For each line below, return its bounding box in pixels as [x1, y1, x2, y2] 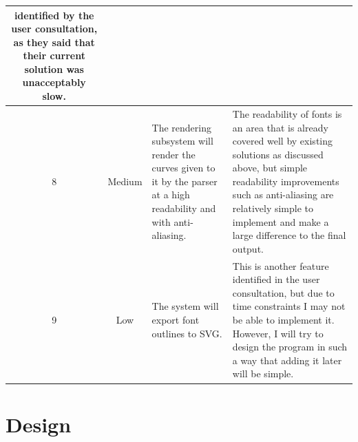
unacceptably [22, 75, 86, 90]
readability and [151, 201, 216, 215]
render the [151, 147, 196, 161]
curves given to [151, 160, 215, 175]
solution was [24, 61, 84, 76]
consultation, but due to [232, 285, 335, 299]
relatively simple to [232, 201, 314, 215]
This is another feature [232, 258, 329, 273]
